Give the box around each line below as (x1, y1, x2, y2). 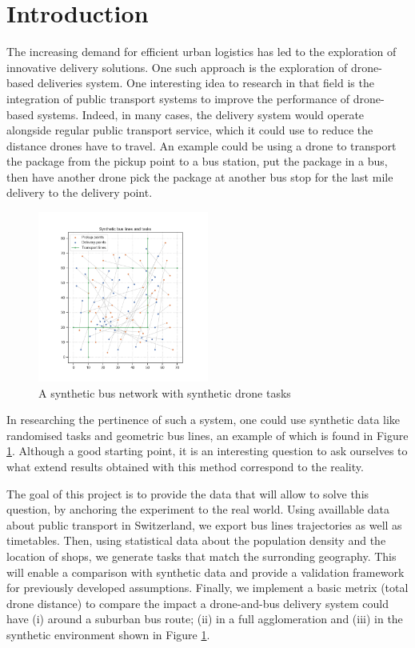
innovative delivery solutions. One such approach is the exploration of (6, 58, 348, 75)
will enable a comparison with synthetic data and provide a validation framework (6, 563, 405, 580)
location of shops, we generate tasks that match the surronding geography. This (6, 548, 397, 564)
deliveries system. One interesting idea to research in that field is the (37, 74, 374, 91)
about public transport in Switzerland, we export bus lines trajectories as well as (6, 516, 402, 533)
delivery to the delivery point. (6, 184, 153, 201)
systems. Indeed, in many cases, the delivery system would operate (37, 106, 365, 122)
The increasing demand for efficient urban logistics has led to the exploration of (6, 43, 397, 60)
